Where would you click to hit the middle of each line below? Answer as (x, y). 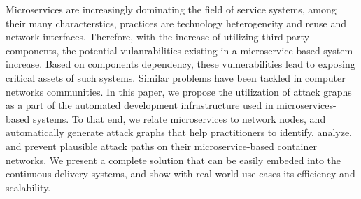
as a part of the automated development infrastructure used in (140, 105)
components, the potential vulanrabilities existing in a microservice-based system (179, 50)
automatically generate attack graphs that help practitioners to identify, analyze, (179, 132)
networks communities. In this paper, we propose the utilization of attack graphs (179, 91)
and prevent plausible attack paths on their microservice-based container (162, 146)
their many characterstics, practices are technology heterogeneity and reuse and (176, 23)
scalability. (28, 187)
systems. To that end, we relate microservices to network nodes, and (179, 118)
